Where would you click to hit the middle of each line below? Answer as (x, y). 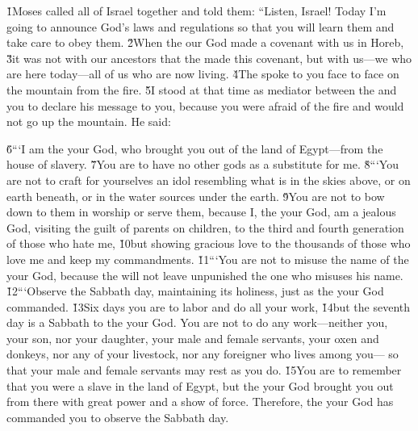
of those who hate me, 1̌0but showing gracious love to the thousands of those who (209, 243)
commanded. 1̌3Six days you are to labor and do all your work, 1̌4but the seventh (209, 306)
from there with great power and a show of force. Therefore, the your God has (200, 402)
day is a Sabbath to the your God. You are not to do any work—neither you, (197, 322)
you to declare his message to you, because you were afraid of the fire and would (205, 105)
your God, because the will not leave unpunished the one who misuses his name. (205, 275)
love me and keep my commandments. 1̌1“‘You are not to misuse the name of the (208, 259)
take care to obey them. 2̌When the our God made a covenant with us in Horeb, (205, 42)
